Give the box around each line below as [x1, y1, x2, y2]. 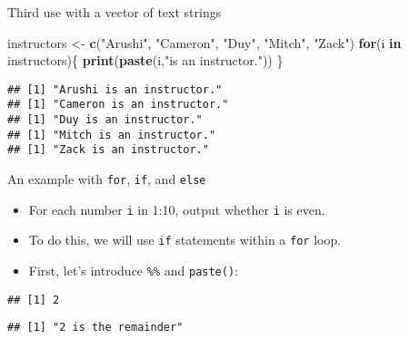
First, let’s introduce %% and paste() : [28, 261, 238, 280]
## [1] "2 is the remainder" [7, 321, 184, 334]
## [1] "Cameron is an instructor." [7, 98, 229, 111]
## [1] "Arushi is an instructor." [7, 82, 223, 96]
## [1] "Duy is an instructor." [7, 113, 203, 127]
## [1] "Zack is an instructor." [7, 143, 209, 157]
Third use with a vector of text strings [7, 3, 222, 21]
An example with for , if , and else [7, 169, 206, 189]
